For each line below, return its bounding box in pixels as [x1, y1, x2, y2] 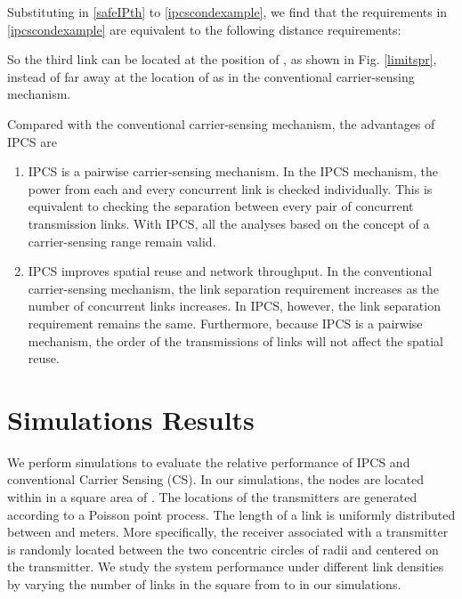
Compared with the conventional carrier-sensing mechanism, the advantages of [7, 114, 435, 133]
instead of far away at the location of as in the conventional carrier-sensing [7, 67, 415, 85]
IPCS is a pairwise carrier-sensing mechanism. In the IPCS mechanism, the [28, 162, 439, 181]
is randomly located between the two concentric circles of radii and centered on [7, 539, 439, 558]
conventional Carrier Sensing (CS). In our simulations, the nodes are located [7, 470, 424, 489]
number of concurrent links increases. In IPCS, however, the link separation [28, 296, 441, 315]
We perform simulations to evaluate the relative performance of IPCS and [7, 452, 410, 471]
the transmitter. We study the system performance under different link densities [7, 557, 444, 576]
